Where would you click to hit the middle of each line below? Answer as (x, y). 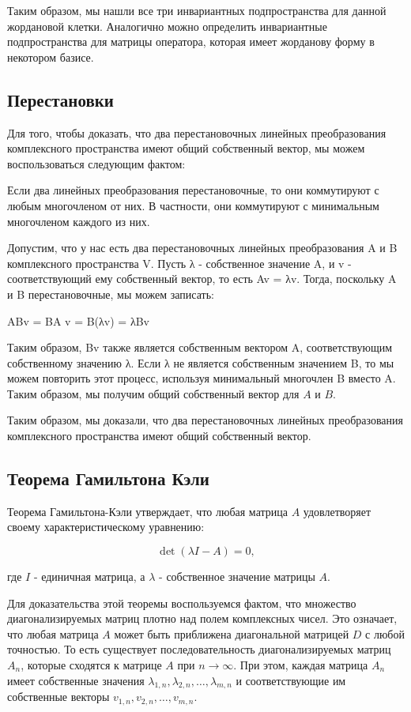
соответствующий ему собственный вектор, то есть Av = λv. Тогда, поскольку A (202, 279)
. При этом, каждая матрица (301, 665)
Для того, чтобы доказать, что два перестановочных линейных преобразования (197, 132)
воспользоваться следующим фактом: (96, 163)
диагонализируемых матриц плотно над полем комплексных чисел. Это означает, (202, 618)
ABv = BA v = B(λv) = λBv (78, 320)
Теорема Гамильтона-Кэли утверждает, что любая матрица (147, 511)
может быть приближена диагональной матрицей (232, 633)
